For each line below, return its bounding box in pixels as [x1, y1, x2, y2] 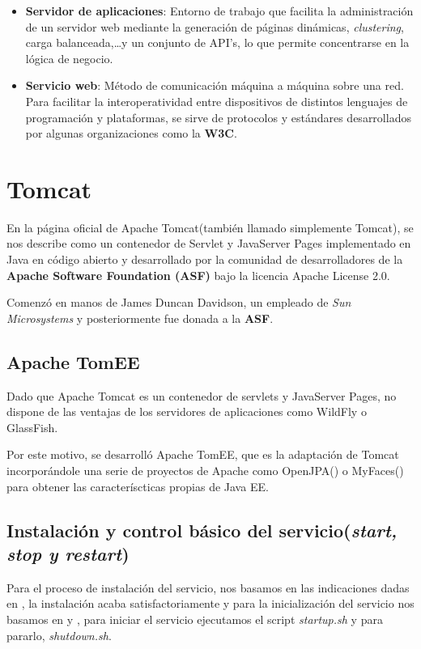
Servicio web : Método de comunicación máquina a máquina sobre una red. [25, 77, 404, 94]
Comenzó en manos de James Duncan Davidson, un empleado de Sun [6, 294, 351, 311]
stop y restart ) [6, 541, 130, 566]
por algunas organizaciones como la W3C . [25, 125, 237, 142]
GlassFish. [6, 418, 58, 435]
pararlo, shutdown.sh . [6, 626, 112, 643]
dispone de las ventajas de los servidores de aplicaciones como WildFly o [6, 403, 367, 420]
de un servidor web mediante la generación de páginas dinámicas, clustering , [25, 18, 404, 35]
